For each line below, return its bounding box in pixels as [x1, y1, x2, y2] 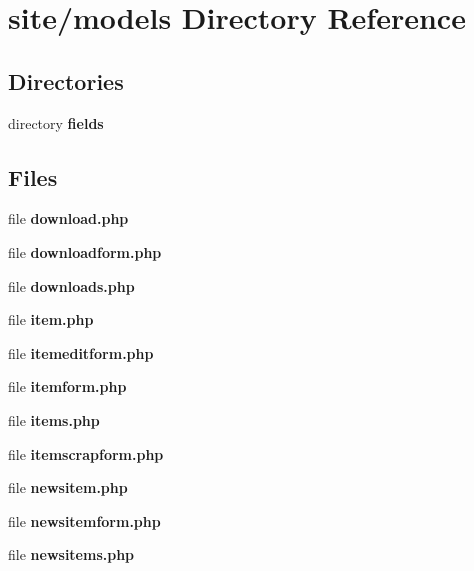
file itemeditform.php [8, 342, 154, 363]
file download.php [8, 208, 129, 229]
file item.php [8, 309, 94, 330]
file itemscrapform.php [8, 443, 164, 464]
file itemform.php [8, 376, 127, 397]
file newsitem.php [8, 477, 128, 498]
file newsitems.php [8, 544, 135, 565]
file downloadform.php [8, 241, 162, 262]
